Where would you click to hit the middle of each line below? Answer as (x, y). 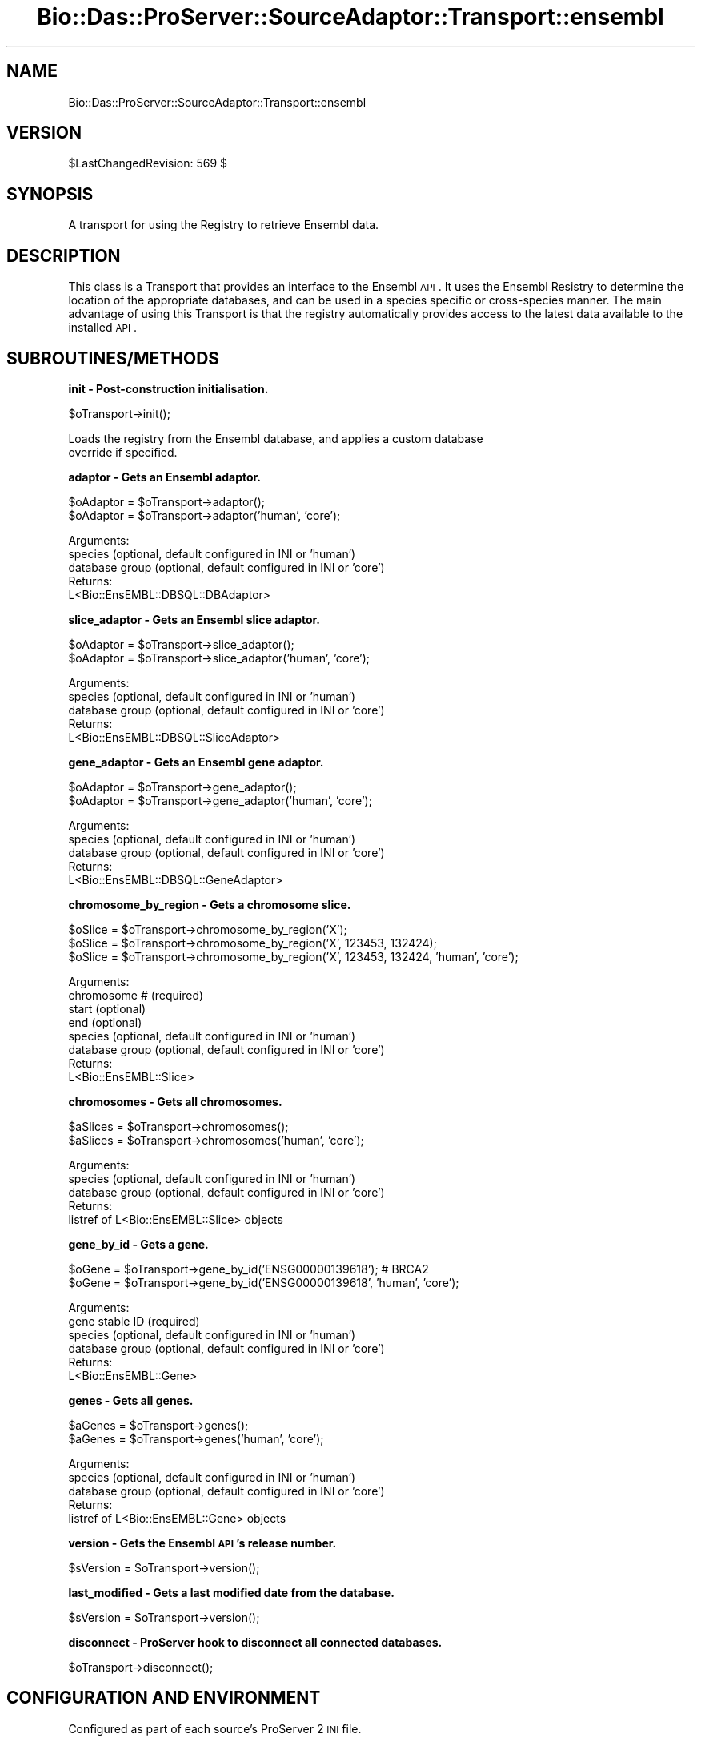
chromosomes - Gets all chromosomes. (175, 1101)
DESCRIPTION (64, 255)
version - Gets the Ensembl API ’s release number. (202, 1543)
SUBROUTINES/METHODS (113, 358)
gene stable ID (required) (134, 1321)
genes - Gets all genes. (131, 1400)
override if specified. (123, 452)
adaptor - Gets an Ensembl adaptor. (165, 477)
